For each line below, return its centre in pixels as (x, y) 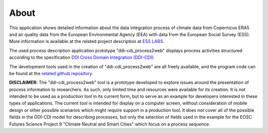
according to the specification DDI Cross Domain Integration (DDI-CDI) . (82, 57)
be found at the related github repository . (51, 73)
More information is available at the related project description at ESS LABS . (87, 42)
